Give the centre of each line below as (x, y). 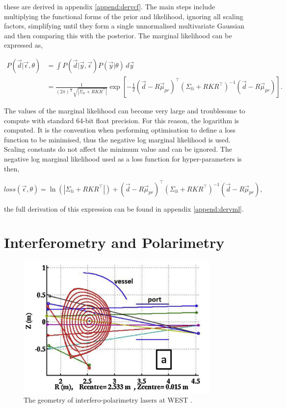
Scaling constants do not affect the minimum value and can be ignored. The (118, 149)
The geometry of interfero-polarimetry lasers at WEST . (108, 400)
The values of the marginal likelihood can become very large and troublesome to (125, 111)
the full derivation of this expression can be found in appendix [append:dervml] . (124, 208)
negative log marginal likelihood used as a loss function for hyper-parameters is (123, 159)
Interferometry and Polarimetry (114, 242)
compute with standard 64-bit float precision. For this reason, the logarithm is (122, 120)
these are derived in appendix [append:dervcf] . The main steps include (110, 6)
